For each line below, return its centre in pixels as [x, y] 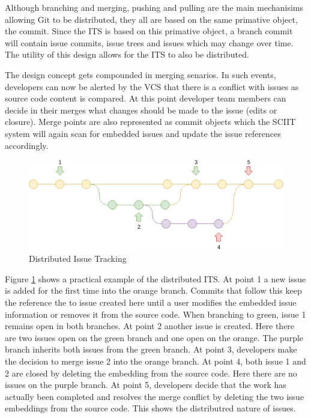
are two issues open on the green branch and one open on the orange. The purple [154, 337]
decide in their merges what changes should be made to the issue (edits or [141, 110]
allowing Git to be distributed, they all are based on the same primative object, [151, 19]
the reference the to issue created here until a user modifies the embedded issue [151, 302]
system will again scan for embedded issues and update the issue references [143, 133]
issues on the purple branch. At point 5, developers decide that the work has [146, 385]
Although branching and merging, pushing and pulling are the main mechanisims [154, 7]
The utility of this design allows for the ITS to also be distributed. [127, 54]
